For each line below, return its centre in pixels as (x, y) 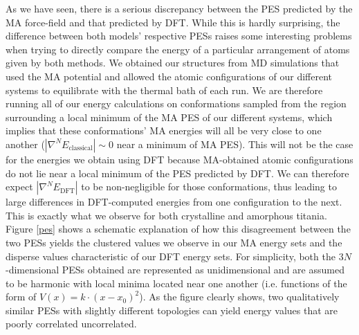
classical (81, 148)
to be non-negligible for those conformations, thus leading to (209, 187)
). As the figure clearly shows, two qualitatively (239, 297)
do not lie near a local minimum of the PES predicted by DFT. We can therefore (177, 173)
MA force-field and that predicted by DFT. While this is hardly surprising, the (173, 22)
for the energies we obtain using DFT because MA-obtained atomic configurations (179, 159)
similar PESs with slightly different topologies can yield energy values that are (172, 310)
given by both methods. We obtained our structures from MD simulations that (173, 63)
